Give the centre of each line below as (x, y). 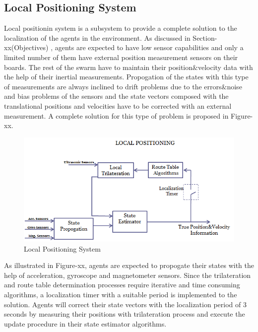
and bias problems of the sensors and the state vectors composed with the (116, 96)
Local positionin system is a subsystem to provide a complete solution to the (121, 28)
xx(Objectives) (26, 47)
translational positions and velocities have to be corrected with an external (118, 105)
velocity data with (225, 67)
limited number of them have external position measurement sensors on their (121, 57)
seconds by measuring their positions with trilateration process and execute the (125, 314)
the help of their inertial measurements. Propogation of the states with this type (126, 77)
